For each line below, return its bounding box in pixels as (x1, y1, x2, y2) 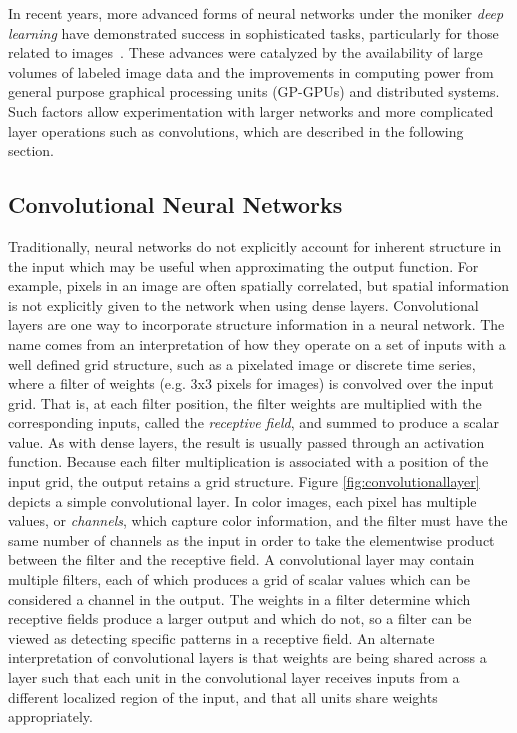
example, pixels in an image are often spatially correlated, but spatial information (8, 275, 509, 296)
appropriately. (8, 706, 93, 727)
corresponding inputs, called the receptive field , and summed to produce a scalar (8, 412, 499, 433)
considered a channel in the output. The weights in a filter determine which (8, 588, 471, 609)
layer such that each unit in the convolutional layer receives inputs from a (8, 667, 460, 688)
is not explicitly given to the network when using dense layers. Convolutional (8, 294, 479, 315)
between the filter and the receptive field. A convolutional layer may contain (8, 549, 475, 570)
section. (8, 140, 54, 161)
